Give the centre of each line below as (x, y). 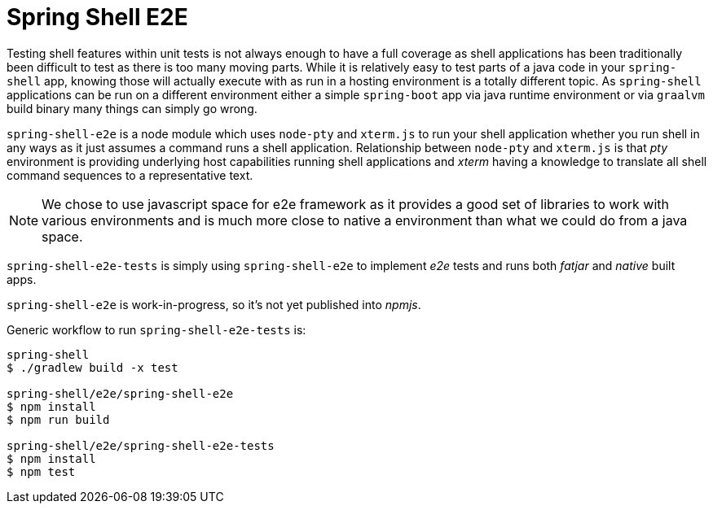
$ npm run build (58, 419)
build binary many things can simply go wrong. (132, 108)
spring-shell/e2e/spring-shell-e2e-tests (141, 445)
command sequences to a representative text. (130, 175)
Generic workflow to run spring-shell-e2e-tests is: (156, 329)
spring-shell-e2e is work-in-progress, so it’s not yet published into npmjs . (214, 304)
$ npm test (41, 471)
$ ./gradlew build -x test (92, 367)
